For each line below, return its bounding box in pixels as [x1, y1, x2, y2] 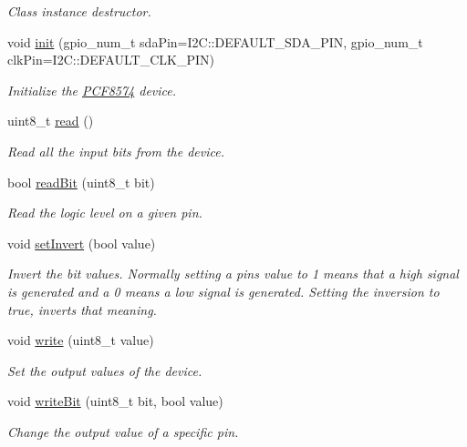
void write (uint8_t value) [7, 330, 154, 350]
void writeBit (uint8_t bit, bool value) [7, 391, 223, 411]
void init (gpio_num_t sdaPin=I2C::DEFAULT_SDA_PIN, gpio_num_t [7, 32, 423, 51]
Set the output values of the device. [7, 361, 202, 380]
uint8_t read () [7, 111, 94, 130]
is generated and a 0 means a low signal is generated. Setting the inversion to [7, 281, 440, 300]
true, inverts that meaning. [7, 300, 157, 319]
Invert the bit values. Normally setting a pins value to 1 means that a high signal [7, 264, 459, 283]
